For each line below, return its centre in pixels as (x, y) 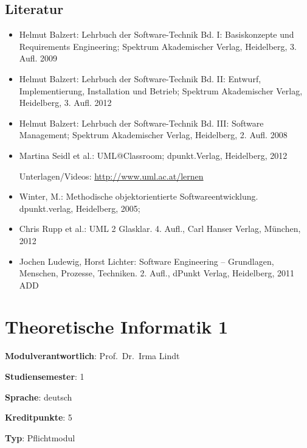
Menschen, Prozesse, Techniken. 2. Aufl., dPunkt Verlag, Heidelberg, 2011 (157, 273)
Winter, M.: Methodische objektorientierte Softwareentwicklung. (139, 196)
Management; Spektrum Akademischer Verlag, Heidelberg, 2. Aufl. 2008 (153, 135)
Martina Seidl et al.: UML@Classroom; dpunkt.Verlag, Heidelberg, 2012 (153, 155)
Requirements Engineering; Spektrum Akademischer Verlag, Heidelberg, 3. (158, 46)
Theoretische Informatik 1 (117, 327)
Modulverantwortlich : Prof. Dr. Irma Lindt (92, 356)
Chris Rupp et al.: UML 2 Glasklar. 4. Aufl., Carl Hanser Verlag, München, (160, 229)
